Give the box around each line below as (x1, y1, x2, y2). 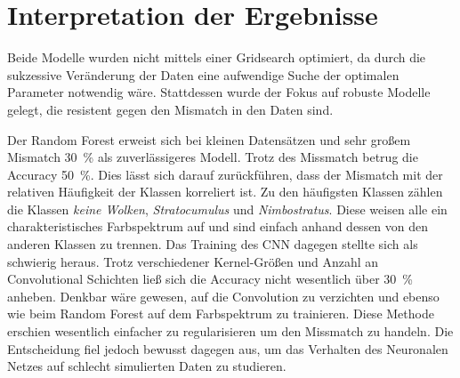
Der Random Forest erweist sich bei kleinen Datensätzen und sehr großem (7, 130, 411, 149)
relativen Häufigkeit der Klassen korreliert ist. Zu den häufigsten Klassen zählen (7, 182, 443, 201)
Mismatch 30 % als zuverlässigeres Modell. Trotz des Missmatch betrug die (7, 148, 418, 166)
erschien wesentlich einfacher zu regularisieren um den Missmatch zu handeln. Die (7, 322, 454, 341)
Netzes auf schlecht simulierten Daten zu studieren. (7, 357, 286, 375)
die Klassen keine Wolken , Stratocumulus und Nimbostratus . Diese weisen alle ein (7, 199, 448, 218)
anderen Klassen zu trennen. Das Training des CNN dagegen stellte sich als (7, 235, 418, 253)
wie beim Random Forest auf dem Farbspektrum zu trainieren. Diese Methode (7, 304, 434, 323)
